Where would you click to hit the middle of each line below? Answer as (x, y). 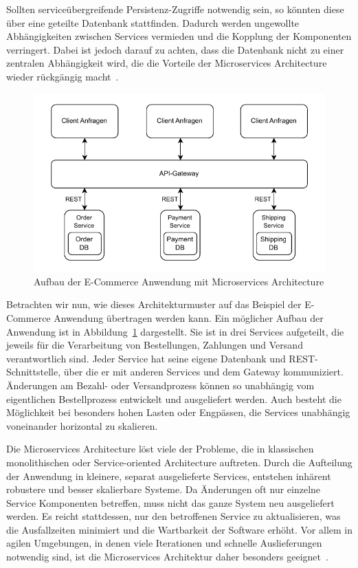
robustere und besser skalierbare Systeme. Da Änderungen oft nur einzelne (164, 489)
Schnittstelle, (34, 372)
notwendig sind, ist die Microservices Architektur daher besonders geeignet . (167, 557)
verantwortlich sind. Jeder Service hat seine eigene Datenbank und (146, 358)
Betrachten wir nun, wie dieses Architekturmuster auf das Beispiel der (154, 304)
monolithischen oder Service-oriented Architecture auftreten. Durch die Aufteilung (179, 462)
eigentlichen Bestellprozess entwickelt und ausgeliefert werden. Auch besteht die (174, 398)
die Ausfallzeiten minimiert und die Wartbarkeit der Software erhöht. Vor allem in (179, 529)
